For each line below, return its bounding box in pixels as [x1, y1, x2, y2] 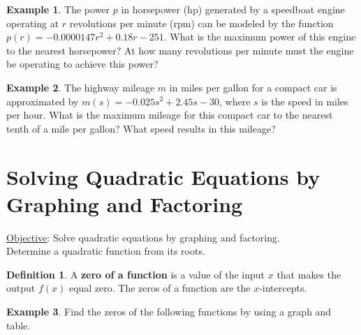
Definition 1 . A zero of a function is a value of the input [6, 267, 265, 281]
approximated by [6, 94, 79, 108]
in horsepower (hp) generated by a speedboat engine [121, 2, 345, 16]
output [6, 281, 36, 295]
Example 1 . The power [6, 2, 110, 16]
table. [6, 318, 31, 332]
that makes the [277, 267, 341, 281]
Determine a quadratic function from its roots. [6, 244, 205, 258]
